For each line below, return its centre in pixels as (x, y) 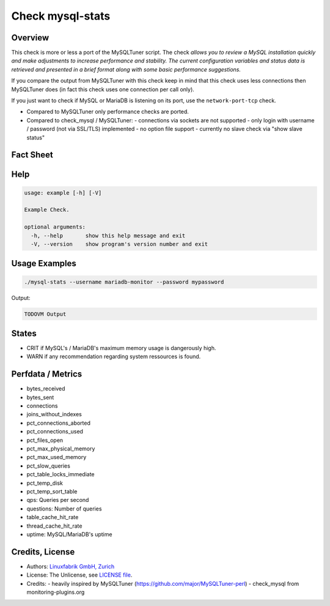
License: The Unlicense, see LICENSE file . (79, 575)
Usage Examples (44, 264)
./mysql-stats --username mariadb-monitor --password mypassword (124, 282)
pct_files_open (45, 440)
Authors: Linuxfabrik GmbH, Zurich (71, 566)
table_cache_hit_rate (53, 517)
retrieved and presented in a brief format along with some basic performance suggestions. (126, 69)
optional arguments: (55, 227)
